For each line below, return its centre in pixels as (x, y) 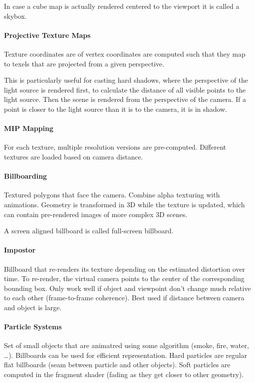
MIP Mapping (29, 128)
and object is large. (33, 307)
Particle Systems (33, 327)
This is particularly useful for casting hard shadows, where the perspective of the (126, 80)
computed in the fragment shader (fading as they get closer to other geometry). (124, 374)
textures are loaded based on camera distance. (74, 156)
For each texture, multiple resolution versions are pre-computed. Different (115, 147)
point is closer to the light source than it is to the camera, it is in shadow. (116, 109)
